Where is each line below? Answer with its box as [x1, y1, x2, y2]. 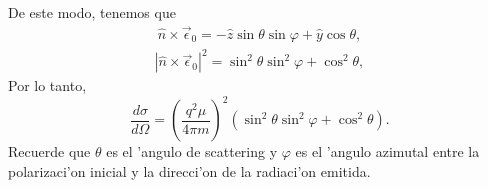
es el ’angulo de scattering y [106, 141, 278, 162]
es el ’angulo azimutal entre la [295, 141, 480, 162]
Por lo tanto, [8, 75, 87, 96]
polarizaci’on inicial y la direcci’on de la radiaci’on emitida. [8, 161, 371, 182]
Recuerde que [8, 141, 91, 162]
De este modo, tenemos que [8, 2, 176, 22]
